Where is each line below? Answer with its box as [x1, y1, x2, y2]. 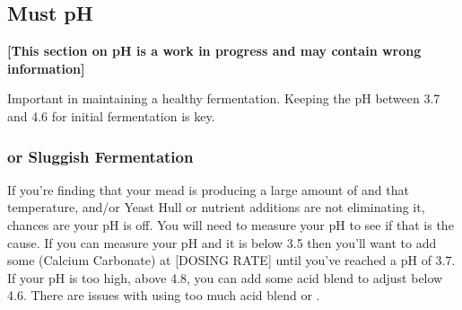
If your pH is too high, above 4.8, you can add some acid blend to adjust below [7, 268, 443, 287]
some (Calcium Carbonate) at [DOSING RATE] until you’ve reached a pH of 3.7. [7, 251, 456, 270]
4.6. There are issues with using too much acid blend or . [7, 286, 320, 305]
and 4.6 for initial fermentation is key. [7, 106, 215, 125]
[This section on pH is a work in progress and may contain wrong [7, 41, 422, 60]
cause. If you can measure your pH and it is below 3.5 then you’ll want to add [7, 233, 437, 252]
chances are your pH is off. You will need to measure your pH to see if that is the [7, 215, 454, 234]
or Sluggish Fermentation [7, 145, 194, 167]
